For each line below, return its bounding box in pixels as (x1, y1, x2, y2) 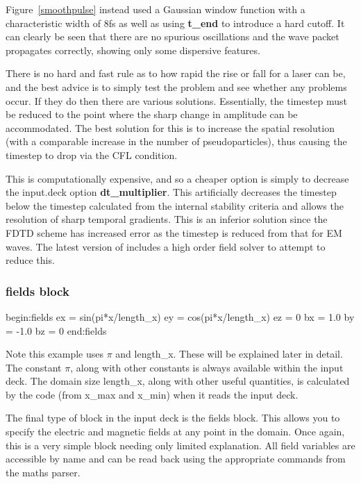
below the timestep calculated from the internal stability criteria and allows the (6, 198, 344, 212)
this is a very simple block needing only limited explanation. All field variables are (6, 437, 355, 452)
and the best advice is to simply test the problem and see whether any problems (6, 79, 347, 94)
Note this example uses (6, 347, 103, 361)
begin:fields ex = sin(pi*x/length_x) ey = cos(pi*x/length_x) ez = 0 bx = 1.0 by (6, 309, 355, 324)
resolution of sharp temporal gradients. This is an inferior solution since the (6, 212, 328, 226)
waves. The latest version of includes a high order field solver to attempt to (6, 239, 326, 253)
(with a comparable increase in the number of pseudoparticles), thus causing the (6, 134, 347, 149)
